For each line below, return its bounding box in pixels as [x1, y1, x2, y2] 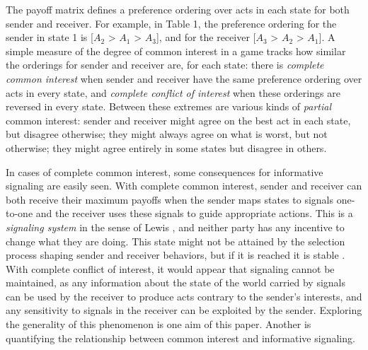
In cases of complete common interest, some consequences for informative [6, 164, 323, 179]
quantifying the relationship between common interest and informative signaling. [6, 330, 355, 345]
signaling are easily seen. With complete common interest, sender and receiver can [6, 178, 362, 193]
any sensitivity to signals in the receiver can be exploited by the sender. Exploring [6, 303, 362, 317]
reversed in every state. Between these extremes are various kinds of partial [6, 99, 331, 114]
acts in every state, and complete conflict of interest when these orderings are [6, 85, 340, 100]
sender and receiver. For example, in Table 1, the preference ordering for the [6, 16, 337, 30]
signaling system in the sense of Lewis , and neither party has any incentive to [6, 219, 345, 234]
